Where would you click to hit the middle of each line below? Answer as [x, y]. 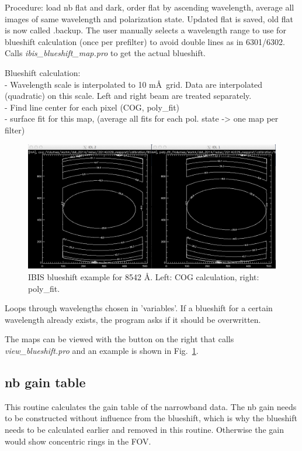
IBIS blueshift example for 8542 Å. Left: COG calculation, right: [144, 276]
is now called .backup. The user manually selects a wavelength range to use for [145, 30]
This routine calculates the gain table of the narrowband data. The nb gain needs [151, 406]
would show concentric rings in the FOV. [78, 441]
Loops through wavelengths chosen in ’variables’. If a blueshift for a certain [139, 308]
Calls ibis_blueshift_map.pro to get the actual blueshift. [105, 53]
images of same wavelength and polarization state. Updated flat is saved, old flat [149, 18]
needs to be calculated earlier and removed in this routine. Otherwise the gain [144, 429]
